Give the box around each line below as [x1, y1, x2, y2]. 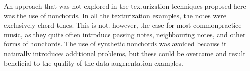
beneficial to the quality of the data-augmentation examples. [4, 57, 183, 68]
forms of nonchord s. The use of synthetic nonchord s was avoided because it [4, 39, 227, 49]
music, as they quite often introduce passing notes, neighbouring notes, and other [4, 29, 246, 39]
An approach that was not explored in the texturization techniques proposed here [4, 1, 246, 11]
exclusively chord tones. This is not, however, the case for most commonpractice [4, 20, 242, 30]
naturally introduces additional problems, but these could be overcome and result [4, 48, 246, 58]
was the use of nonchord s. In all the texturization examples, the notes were [4, 10, 226, 20]
